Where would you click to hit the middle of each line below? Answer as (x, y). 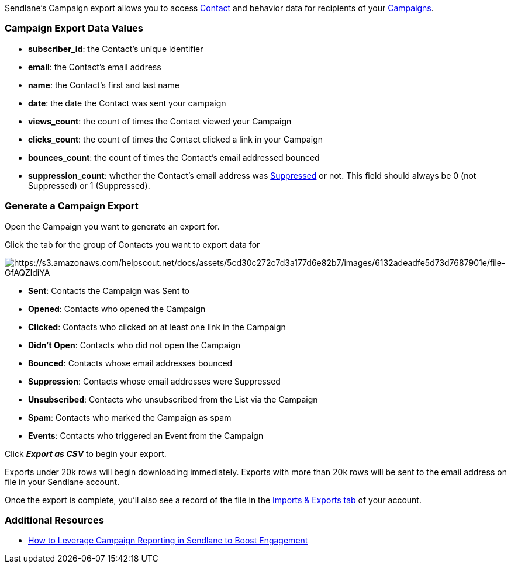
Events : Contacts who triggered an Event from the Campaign (146, 435)
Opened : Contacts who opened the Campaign (117, 309)
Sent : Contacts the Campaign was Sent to (109, 290)
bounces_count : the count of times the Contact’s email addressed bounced (174, 157)
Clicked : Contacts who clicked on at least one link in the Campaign (157, 327)
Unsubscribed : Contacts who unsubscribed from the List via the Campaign (173, 399)
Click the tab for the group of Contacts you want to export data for (132, 244)
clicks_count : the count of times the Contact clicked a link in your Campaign (176, 139)
